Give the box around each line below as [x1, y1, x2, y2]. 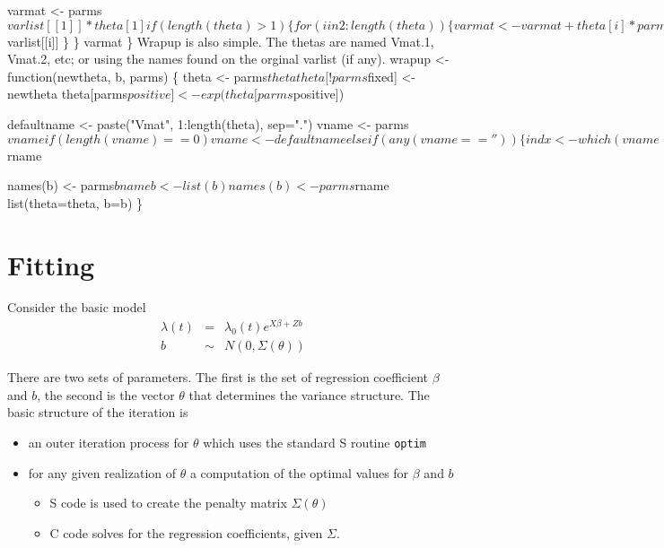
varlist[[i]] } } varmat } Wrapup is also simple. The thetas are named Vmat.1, [7, 31, 434, 50]
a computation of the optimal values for [189, 463, 409, 482]
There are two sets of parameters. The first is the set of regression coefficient [7, 368, 428, 387]
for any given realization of [28, 463, 177, 482]
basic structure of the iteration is [7, 403, 188, 422]
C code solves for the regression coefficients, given [49, 523, 323, 542]
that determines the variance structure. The [188, 385, 430, 404]
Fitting [7, 246, 95, 283]
